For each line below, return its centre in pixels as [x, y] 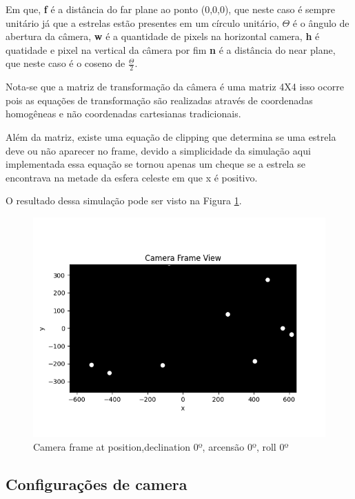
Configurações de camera [97, 483]
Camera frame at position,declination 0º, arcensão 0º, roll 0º [161, 446]
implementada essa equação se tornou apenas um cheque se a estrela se [155, 164]
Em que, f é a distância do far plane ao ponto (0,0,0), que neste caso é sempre [170, 9]
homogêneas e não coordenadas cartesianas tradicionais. [123, 114]
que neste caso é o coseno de [65, 63]
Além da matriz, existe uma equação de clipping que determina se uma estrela [171, 136]
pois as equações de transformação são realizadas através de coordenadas [159, 100]
